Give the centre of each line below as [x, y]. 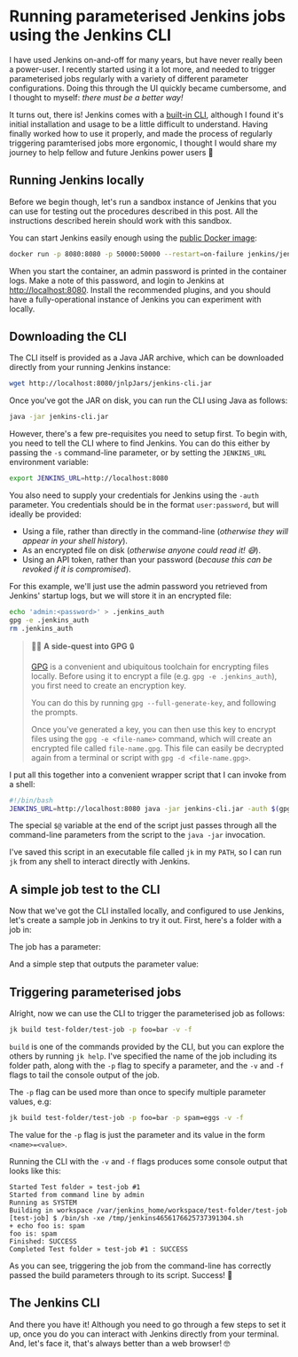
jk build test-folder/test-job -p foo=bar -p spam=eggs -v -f [126, 1117]
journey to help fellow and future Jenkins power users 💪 [111, 152]
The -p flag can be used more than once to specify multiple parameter [137, 1092]
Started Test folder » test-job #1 [75, 1187]
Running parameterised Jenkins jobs [148, 16]
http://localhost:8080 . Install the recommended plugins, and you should [140, 289]
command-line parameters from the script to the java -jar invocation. [137, 835]
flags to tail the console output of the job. [84, 1075]
